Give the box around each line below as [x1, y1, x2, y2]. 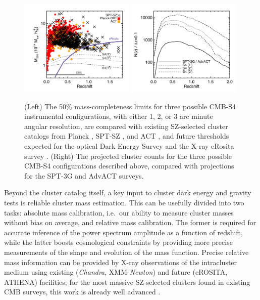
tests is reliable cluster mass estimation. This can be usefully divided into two [4, 197, 244, 207]
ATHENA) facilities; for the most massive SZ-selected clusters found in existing [4, 276, 250, 287]
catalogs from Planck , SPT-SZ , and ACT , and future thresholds [24, 131, 229, 141]
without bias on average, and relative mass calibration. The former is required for [4, 217, 256, 228]
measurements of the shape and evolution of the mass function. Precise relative [4, 246, 249, 257]
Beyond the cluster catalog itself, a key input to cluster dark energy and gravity [4, 187, 251, 198]
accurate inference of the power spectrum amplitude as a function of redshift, [4, 227, 243, 237]
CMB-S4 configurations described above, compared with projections [24, 160, 234, 171]
